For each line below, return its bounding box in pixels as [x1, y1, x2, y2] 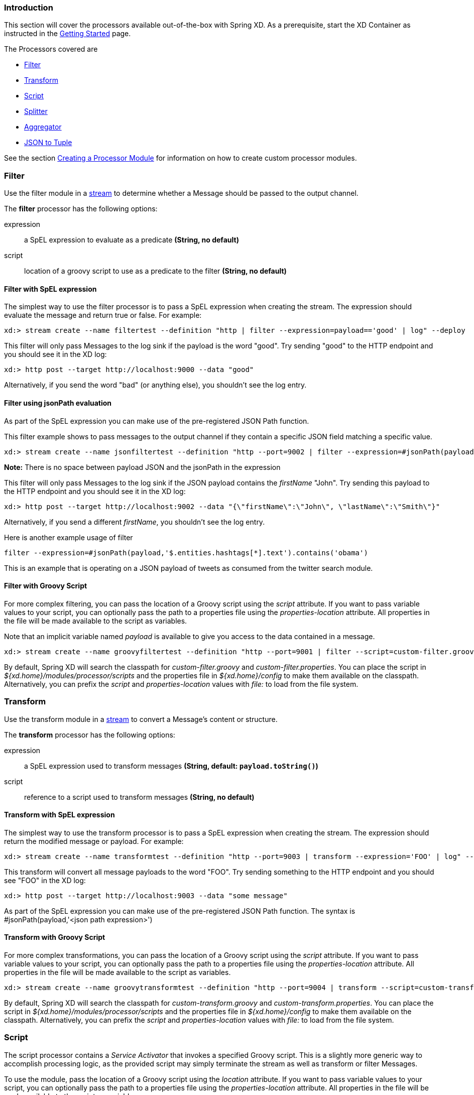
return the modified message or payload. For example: [4, 836, 184, 845]
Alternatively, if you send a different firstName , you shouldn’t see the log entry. [4, 517, 265, 526]
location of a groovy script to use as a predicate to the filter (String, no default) [24, 267, 287, 276]
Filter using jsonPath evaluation [4, 398, 112, 407]
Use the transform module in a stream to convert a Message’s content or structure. [4, 714, 278, 723]
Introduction [4, 3, 53, 13]
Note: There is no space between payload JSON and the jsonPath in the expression [4, 462, 281, 471]
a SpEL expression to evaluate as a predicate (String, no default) [24, 235, 239, 245]
